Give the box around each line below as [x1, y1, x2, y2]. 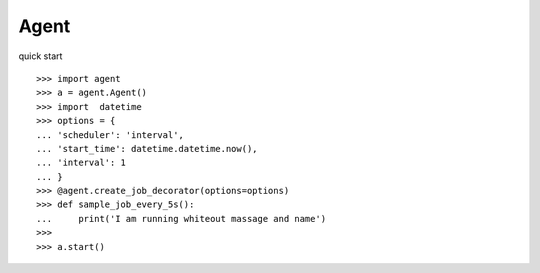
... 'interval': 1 [36, 157, 127, 169]
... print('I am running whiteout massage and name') [36, 213, 327, 224]
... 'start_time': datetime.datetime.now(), [36, 143, 259, 154]
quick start [18, 50, 63, 62]
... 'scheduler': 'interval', [36, 129, 185, 140]
